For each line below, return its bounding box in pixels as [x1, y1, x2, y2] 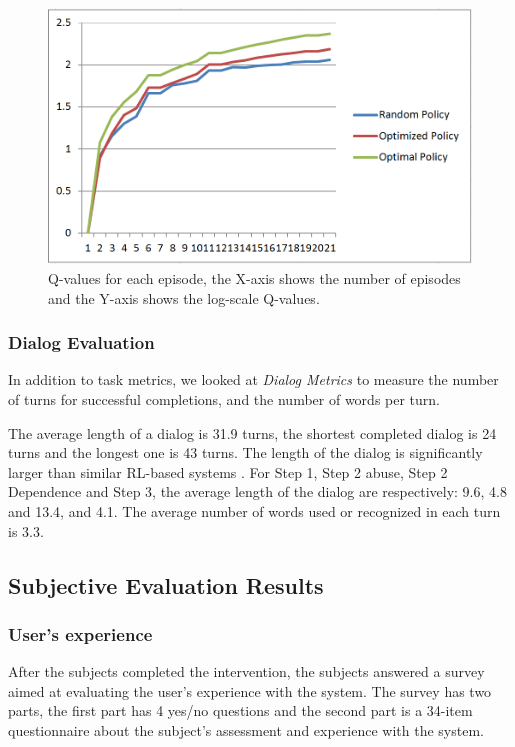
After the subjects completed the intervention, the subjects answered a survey [8, 661, 485, 682]
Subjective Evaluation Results [8, 569, 324, 600]
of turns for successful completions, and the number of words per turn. [8, 388, 440, 409]
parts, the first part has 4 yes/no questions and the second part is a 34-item [8, 700, 473, 721]
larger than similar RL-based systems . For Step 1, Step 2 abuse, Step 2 [8, 461, 448, 482]
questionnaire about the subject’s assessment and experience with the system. [8, 719, 484, 740]
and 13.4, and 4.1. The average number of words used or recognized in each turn [8, 500, 501, 521]
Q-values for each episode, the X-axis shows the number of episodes [48, 267, 461, 288]
